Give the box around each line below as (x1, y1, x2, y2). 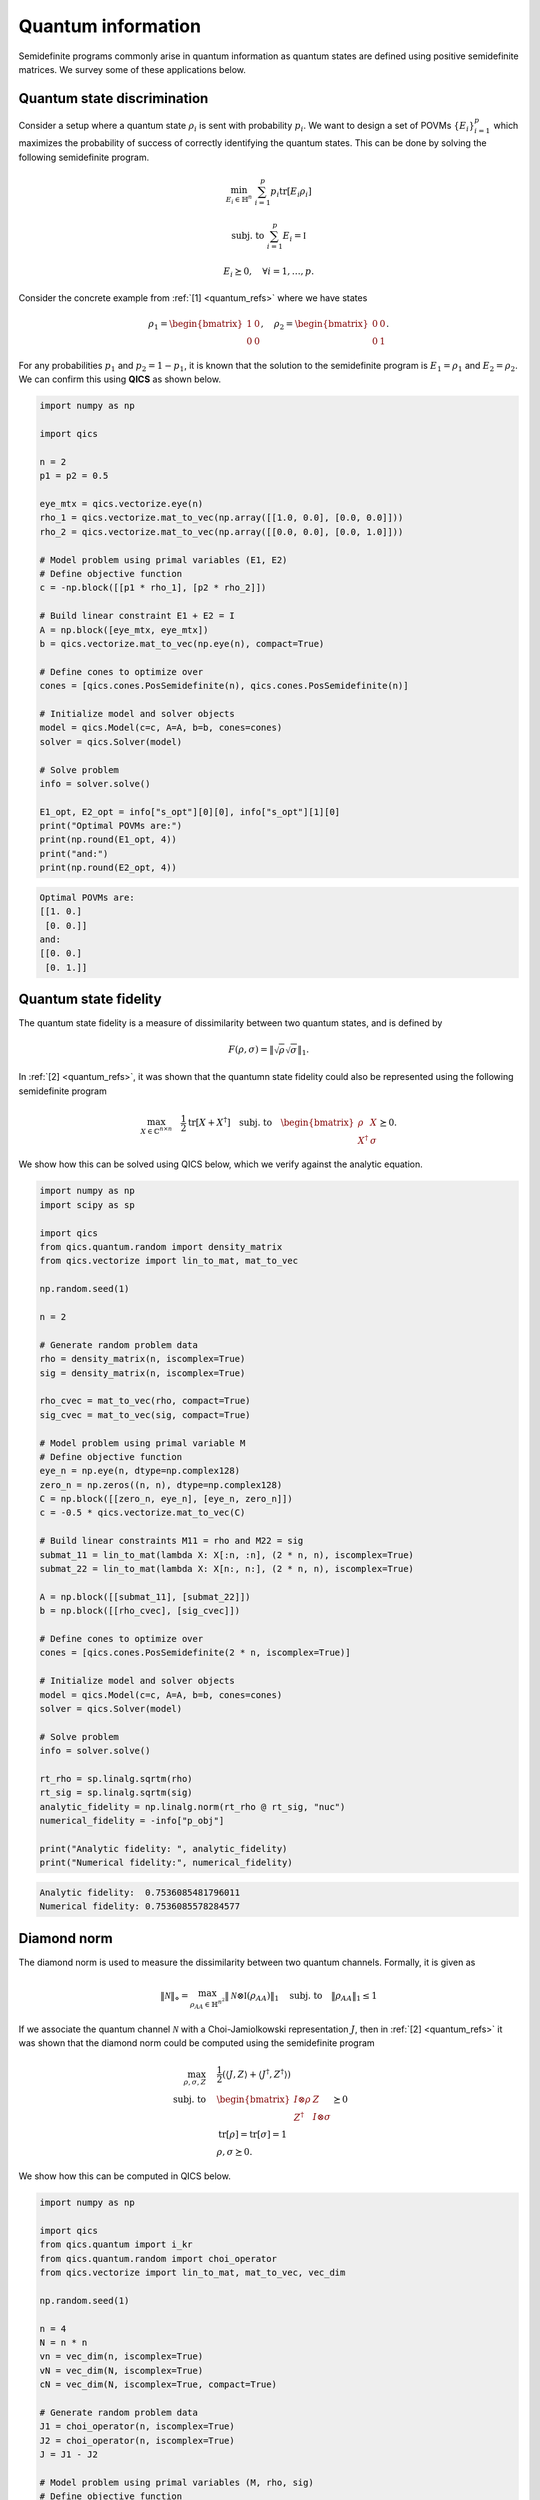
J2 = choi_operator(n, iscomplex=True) (39, 2435, 235, 2446)
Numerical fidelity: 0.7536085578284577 (39, 1901, 240, 1912)
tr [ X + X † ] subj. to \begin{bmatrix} (187, 1115, 355, 1129)
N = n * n (39, 2337, 88, 2349)
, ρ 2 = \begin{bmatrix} (260, 318, 369, 332)
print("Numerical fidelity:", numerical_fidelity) (39, 1857, 294, 1869)
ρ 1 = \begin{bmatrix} (148, 318, 244, 332)
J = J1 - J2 (39, 2449, 99, 2460)
